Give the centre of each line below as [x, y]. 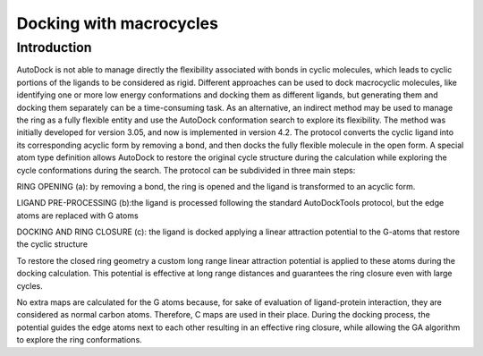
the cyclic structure [52, 244]
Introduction [54, 47]
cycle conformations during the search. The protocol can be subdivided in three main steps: [186, 170]
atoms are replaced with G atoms [77, 216]
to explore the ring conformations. [79, 340]
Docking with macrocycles [118, 23]
